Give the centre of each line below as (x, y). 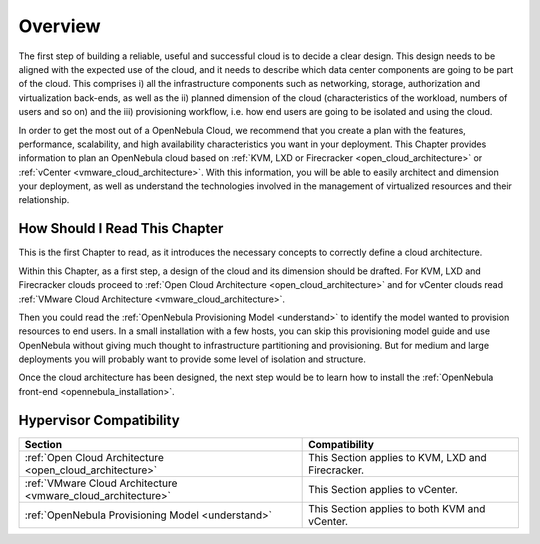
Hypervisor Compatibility (99, 420)
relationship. (44, 200)
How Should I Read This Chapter (121, 228)
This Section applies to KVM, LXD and (397, 457)
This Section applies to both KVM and (397, 508)
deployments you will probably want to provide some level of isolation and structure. (192, 359)
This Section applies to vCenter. (383, 489)
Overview (59, 26)
